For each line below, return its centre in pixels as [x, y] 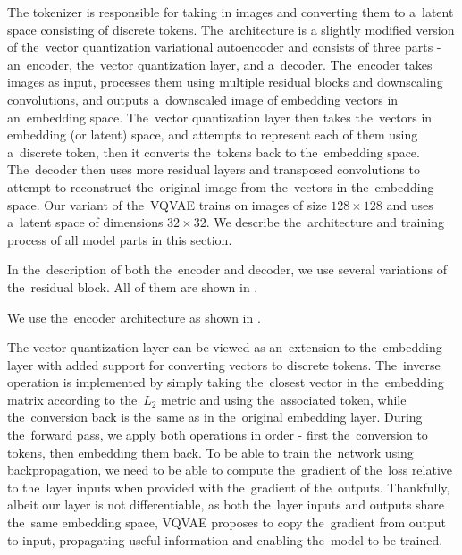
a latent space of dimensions [85, 222]
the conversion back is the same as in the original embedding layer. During [215, 417]
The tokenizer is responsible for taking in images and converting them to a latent [231, 12]
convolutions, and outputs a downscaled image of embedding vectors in [203, 99]
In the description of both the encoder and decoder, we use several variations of [227, 269]
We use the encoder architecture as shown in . [134, 317]
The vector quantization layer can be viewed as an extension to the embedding [225, 347]
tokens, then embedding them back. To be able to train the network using [210, 452]
